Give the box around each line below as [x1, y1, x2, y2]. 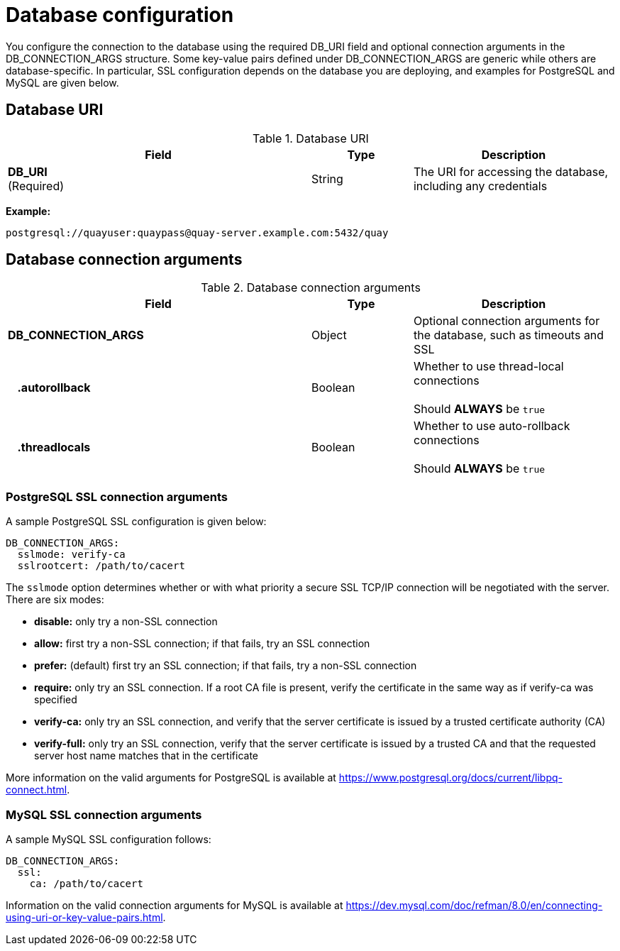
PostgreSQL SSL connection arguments [6, 489, 228, 504]
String [311, 171, 343, 186]
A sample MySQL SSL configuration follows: [6, 832, 211, 845]
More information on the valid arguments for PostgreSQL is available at [6, 771, 336, 784]
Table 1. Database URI [253, 131, 369, 145]
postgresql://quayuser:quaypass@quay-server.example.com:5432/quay [6, 226, 389, 238]
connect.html [6, 784, 67, 796]
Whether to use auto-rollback [413, 419, 570, 434]
